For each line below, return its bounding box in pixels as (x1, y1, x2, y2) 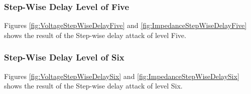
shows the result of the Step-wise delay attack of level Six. (4, 80, 183, 91)
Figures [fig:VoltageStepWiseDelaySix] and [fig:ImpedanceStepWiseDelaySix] (4, 70, 239, 81)
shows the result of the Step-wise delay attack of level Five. (4, 29, 186, 40)
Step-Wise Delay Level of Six (4, 51, 124, 63)
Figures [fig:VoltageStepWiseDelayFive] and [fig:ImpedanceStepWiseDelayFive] (4, 20, 247, 30)
